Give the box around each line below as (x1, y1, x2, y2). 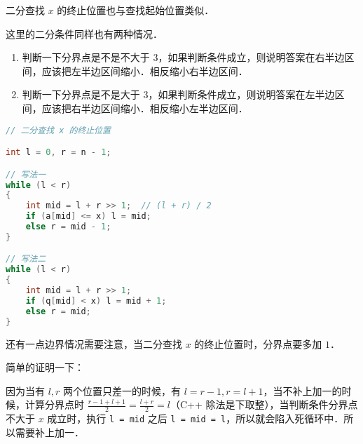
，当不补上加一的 (263, 383, 342, 398)
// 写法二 (6, 254, 46, 264)
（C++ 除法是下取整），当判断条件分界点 (170, 397, 358, 412)
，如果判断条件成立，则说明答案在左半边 (148, 87, 335, 102)
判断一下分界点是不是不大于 (22, 50, 150, 65)
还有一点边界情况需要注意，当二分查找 (6, 336, 182, 351)
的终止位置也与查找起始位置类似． (57, 3, 214, 17)
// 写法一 (6, 169, 46, 180)
